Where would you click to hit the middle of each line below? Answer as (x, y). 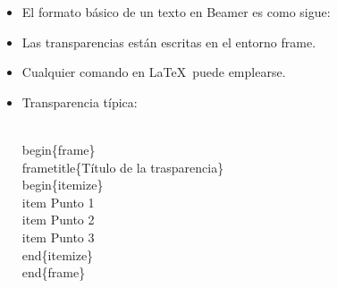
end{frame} (54, 272)
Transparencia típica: (80, 102)
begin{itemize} (63, 185)
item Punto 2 (58, 220)
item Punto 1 (58, 202)
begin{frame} (59, 149)
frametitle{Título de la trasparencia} (123, 167)
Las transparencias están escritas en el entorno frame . (169, 42)
